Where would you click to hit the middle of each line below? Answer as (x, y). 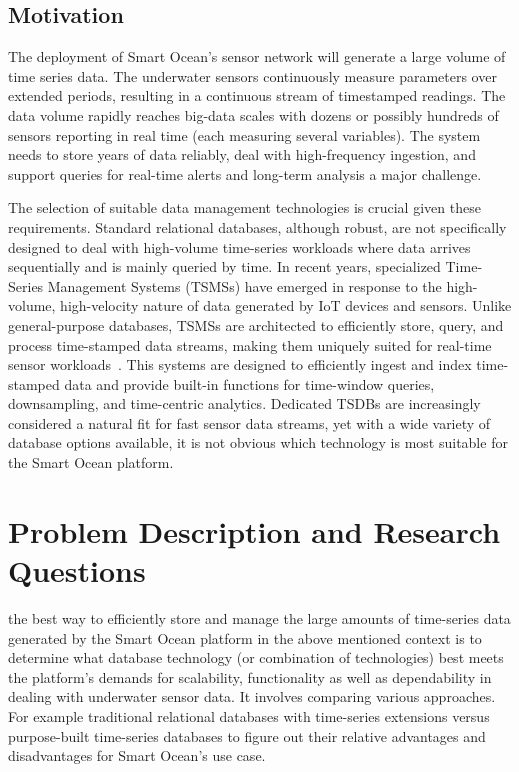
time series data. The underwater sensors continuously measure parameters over (252, 75)
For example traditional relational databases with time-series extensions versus (249, 715)
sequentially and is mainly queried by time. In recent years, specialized (224, 266)
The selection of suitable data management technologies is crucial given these (244, 207)
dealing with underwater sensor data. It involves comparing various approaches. (252, 696)
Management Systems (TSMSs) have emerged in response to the (244, 285)
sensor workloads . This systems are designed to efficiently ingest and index (240, 364)
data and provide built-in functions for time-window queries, (249, 383)
